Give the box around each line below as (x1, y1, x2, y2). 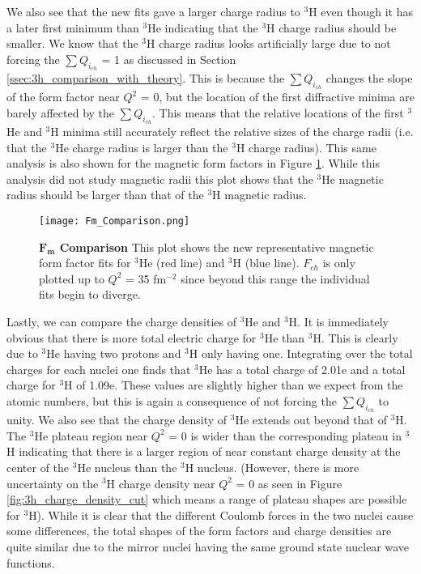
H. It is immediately (288, 313, 389, 330)
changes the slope (325, 69, 413, 86)
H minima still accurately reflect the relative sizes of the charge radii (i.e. (50, 122, 414, 139)
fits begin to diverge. (39, 286, 141, 303)
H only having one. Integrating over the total (189, 345, 413, 362)
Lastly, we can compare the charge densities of (6, 313, 236, 330)
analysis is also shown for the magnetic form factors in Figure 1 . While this (6, 155, 380, 172)
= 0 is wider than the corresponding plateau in (168, 427, 402, 444)
